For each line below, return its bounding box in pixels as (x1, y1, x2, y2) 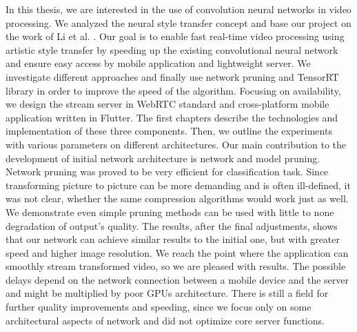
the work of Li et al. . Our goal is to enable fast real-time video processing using (6, 29, 345, 43)
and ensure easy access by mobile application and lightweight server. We (6, 56, 311, 70)
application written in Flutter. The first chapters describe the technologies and (6, 110, 338, 124)
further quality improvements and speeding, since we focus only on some (6, 300, 312, 314)
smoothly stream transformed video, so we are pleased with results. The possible (6, 259, 346, 273)
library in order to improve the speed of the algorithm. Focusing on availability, (6, 83, 341, 97)
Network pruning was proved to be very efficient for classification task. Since (6, 164, 329, 179)
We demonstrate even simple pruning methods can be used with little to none (6, 204, 334, 219)
